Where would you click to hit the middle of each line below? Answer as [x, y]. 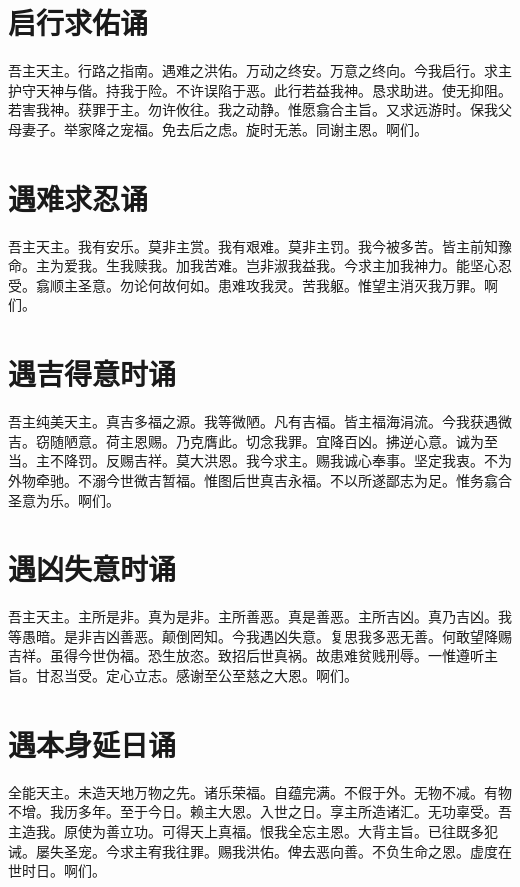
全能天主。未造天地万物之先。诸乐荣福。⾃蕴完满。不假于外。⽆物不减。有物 [260, 791]
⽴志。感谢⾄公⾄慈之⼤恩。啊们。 [245, 675]
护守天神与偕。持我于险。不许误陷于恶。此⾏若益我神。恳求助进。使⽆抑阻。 [260, 89]
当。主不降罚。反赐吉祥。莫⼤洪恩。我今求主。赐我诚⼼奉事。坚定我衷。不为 [260, 460]
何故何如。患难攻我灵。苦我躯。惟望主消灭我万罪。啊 [322, 284]
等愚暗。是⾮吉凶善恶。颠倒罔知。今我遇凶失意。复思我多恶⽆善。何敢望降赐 [260, 635]
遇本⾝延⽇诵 [92, 743]
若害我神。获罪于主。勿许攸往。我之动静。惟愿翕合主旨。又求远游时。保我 [253, 109]
